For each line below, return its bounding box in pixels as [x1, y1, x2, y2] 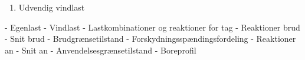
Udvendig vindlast [18, 1, 85, 14]
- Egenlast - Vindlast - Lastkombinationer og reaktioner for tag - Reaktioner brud [5, 21, 300, 33]
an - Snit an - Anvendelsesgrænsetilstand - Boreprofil [5, 44, 196, 56]
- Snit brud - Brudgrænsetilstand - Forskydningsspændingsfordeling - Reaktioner [5, 32, 296, 45]
